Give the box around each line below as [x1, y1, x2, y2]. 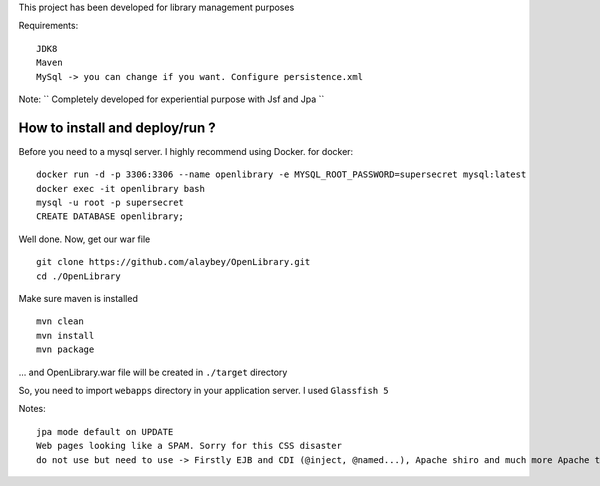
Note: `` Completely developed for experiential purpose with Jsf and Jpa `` [18, 93, 325, 105]
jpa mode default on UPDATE [36, 426, 174, 437]
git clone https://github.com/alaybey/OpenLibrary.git [36, 256, 311, 268]
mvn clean [36, 316, 84, 327]
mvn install [36, 330, 95, 341]
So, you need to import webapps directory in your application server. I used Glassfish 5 [18, 384, 389, 396]
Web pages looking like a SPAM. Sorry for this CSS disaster [36, 440, 342, 452]
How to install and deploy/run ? [18, 119, 216, 136]
